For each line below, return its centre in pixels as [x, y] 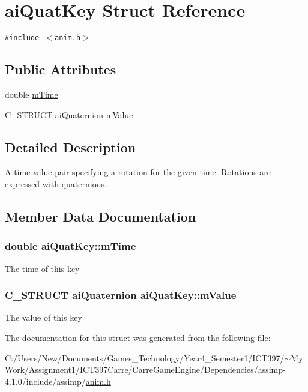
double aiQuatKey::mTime [71, 246]
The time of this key [42, 268]
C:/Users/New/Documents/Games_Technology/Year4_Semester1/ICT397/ [145, 357]
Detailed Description [71, 147]
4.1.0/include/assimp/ [45, 381]
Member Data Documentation [101, 216]
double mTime [32, 94]
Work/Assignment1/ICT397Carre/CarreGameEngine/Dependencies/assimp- [145, 369]
